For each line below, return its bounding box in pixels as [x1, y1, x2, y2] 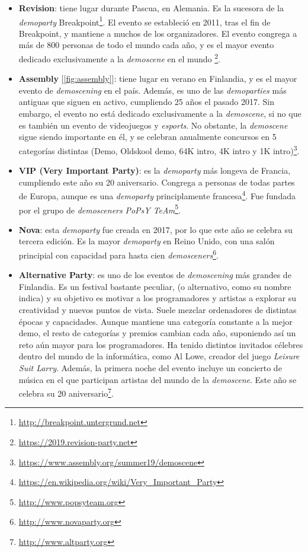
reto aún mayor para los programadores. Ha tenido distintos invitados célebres [18, 338, 303, 350]
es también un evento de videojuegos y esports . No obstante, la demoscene [18, 119, 288, 131]
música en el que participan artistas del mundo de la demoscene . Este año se [18, 373, 297, 385]
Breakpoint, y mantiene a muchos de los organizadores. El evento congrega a [18, 27, 297, 39]
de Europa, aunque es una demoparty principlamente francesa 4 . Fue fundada [18, 188, 296, 202]
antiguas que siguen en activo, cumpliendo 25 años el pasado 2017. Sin [18, 95, 274, 108]
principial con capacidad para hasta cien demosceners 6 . [18, 247, 219, 261]
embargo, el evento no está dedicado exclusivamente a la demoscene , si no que [18, 107, 301, 120]
